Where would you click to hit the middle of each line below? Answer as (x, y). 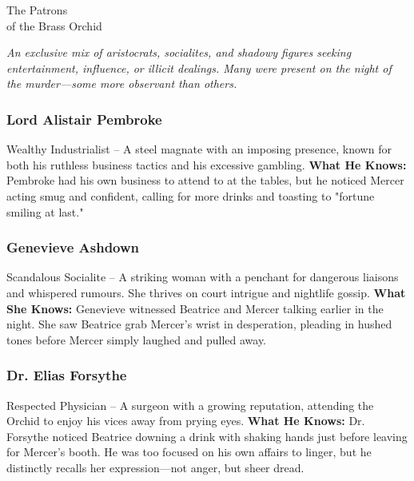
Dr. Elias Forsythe (67, 375)
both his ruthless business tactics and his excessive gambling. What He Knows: (207, 164)
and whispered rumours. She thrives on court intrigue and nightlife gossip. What (206, 292)
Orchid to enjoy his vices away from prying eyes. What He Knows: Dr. (186, 421)
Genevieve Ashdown (73, 247)
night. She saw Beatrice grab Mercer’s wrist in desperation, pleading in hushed (199, 324)
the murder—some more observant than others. (122, 83)
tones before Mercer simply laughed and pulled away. (137, 339)
